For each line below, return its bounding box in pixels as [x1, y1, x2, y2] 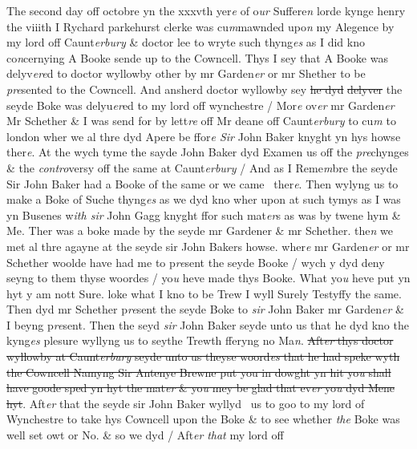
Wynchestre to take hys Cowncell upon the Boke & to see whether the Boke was [6, 411, 400, 427]
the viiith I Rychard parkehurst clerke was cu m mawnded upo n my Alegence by [6, 18, 395, 34]
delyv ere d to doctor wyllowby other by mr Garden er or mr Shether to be [6, 65, 366, 82]
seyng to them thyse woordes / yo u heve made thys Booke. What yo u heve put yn [6, 269, 411, 286]
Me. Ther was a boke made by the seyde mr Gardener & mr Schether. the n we [6, 222, 393, 239]
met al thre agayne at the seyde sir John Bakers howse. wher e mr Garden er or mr [6, 237, 410, 254]
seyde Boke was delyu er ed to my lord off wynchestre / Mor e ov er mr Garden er [6, 96, 395, 113]
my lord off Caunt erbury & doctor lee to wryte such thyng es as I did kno [6, 34, 365, 51]
